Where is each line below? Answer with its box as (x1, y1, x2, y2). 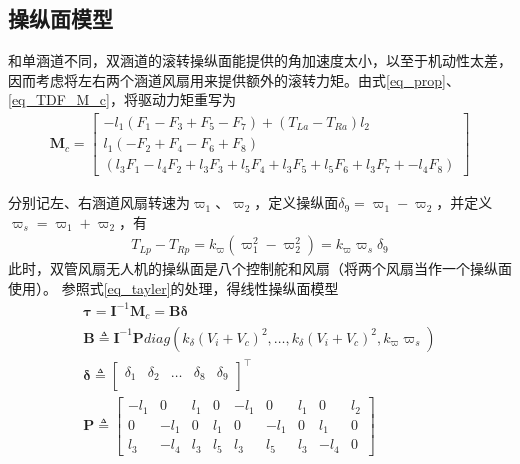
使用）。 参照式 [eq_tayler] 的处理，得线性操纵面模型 (8, 277, 339, 298)
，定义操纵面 (254, 192, 339, 213)
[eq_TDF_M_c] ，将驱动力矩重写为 (8, 89, 236, 110)
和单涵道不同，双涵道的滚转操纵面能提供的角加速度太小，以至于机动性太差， (8, 50, 512, 71)
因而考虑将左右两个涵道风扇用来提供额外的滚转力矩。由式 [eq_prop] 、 (8, 69, 460, 90)
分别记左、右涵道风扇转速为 (8, 192, 190, 213)
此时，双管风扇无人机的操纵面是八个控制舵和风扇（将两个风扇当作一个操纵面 (8, 258, 512, 279)
